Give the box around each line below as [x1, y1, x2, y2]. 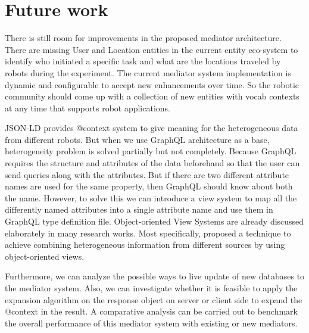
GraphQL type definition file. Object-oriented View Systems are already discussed [5, 215, 304, 228]
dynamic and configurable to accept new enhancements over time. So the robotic [5, 78, 299, 91]
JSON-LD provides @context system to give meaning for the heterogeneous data [5, 122, 298, 134]
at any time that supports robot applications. [5, 101, 171, 114]
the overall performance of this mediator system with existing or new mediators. [5, 316, 298, 329]
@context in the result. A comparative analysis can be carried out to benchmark [5, 305, 298, 318]
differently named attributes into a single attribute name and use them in [5, 203, 273, 216]
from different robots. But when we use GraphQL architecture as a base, [5, 133, 270, 145]
